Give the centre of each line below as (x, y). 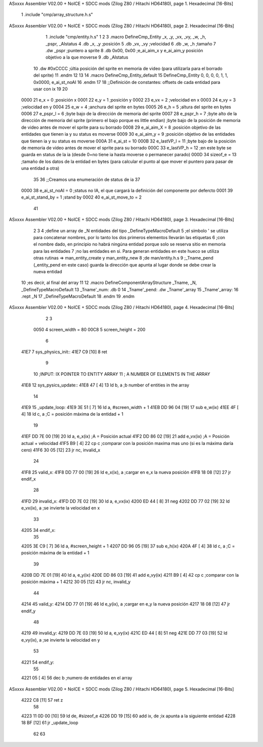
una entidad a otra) (40, 168)
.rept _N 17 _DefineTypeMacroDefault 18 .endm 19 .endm (78, 296)
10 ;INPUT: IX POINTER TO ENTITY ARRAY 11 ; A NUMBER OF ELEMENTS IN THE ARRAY (122, 374)
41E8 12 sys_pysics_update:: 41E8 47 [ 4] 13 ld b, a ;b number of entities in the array (105, 385)
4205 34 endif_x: (38, 530)
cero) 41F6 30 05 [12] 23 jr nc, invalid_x (61, 450)
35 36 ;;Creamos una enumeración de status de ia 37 (87, 179)
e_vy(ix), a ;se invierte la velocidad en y (61, 640)
